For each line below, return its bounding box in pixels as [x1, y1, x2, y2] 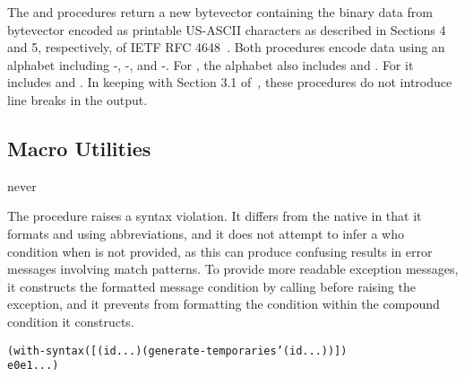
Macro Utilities [7, 134, 151, 162]
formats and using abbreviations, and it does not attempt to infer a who [7, 224, 405, 242]
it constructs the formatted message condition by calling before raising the [7, 276, 416, 295]
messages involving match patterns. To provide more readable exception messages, [7, 259, 459, 278]
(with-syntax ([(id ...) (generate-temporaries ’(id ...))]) [7, 344, 348, 357]
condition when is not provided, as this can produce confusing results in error [7, 241, 433, 260]
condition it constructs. [7, 311, 134, 330]
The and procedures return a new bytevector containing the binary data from [7, 3, 433, 21]
